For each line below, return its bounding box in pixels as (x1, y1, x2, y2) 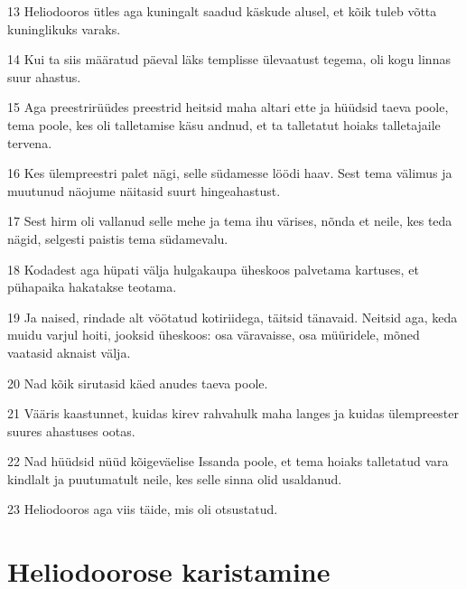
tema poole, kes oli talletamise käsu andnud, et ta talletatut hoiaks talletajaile (7, 115, 441, 134)
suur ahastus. (7, 67, 81, 86)
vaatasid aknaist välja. (7, 342, 131, 361)
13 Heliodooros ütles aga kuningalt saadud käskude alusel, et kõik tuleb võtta (7, 2, 437, 20)
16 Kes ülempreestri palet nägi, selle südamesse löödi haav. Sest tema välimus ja (7, 164, 452, 182)
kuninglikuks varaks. (7, 19, 121, 38)
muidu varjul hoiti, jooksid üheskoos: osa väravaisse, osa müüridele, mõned (7, 325, 420, 344)
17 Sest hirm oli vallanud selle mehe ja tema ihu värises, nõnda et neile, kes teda (7, 211, 452, 230)
